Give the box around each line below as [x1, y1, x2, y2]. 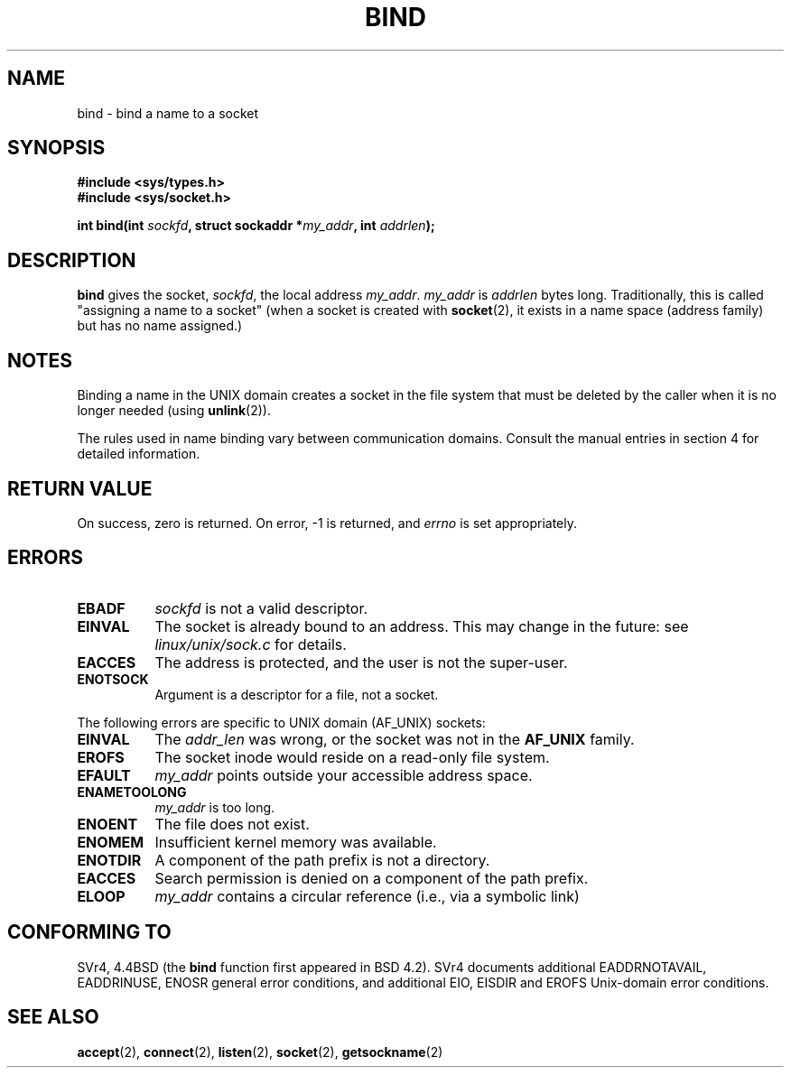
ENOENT [77, 814, 138, 833]
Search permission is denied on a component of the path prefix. [154, 868, 589, 887]
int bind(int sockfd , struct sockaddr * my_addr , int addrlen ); [77, 218, 435, 234]
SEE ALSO [7, 1005, 99, 1029]
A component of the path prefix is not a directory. [154, 850, 490, 869]
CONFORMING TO [7, 921, 172, 944]
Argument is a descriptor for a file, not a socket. [154, 686, 439, 702]
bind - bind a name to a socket [77, 105, 259, 121]
